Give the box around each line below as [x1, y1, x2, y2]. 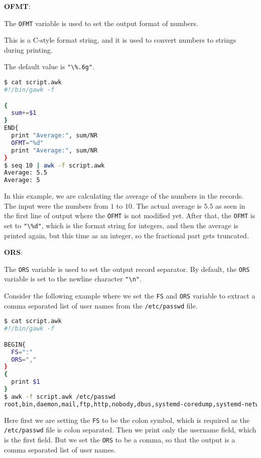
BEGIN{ [4, 341, 26, 348]
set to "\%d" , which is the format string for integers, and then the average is [4, 220, 238, 230]
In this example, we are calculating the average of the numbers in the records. [4, 191, 244, 201]
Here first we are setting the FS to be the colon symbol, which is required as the [4, 414, 250, 425]
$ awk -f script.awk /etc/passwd [4, 393, 115, 400]
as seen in [215, 200, 245, 211]
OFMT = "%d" [11, 139, 44, 146]
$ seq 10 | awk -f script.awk [4, 162, 105, 169]
